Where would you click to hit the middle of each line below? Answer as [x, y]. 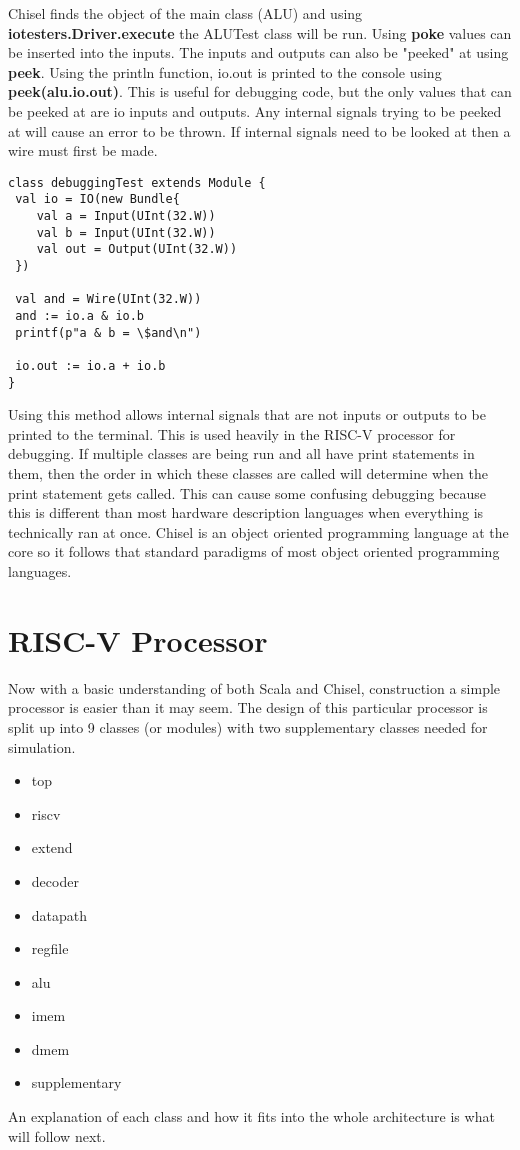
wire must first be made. [83, 150]
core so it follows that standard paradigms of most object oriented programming [254, 551]
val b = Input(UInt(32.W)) [126, 232]
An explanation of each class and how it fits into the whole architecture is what [251, 1116]
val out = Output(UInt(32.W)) [137, 249]
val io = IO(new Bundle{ [97, 199]
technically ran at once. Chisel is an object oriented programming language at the [258, 531]
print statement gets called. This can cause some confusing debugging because [247, 492]
